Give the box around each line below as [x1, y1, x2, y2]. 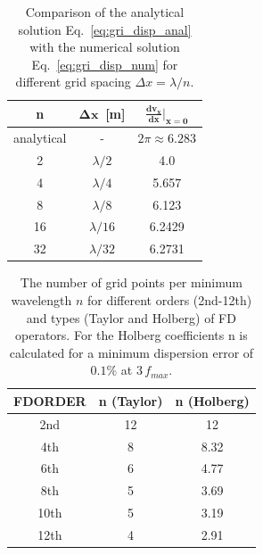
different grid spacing [15, 72, 131, 91]
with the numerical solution [29, 37, 180, 56]
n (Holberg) [175, 391, 250, 410]
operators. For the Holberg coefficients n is [15, 326, 248, 344]
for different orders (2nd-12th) [87, 290, 252, 309]
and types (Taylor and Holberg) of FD [26, 308, 236, 327]
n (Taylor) [98, 391, 163, 410]
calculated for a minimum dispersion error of [9, 343, 254, 361]
